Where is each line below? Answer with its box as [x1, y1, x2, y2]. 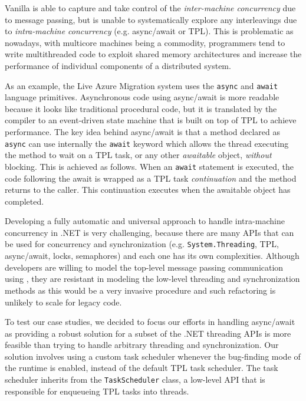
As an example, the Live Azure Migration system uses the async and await [5, 79, 278, 91]
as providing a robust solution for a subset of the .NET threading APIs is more [5, 327, 291, 339]
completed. [5, 195, 44, 207]
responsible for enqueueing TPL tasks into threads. [5, 384, 189, 397]
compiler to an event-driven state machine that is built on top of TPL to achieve [5, 114, 297, 126]
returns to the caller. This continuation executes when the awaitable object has [5, 183, 291, 196]
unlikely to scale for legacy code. [5, 295, 122, 308]
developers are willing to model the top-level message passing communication [5, 261, 284, 273]
